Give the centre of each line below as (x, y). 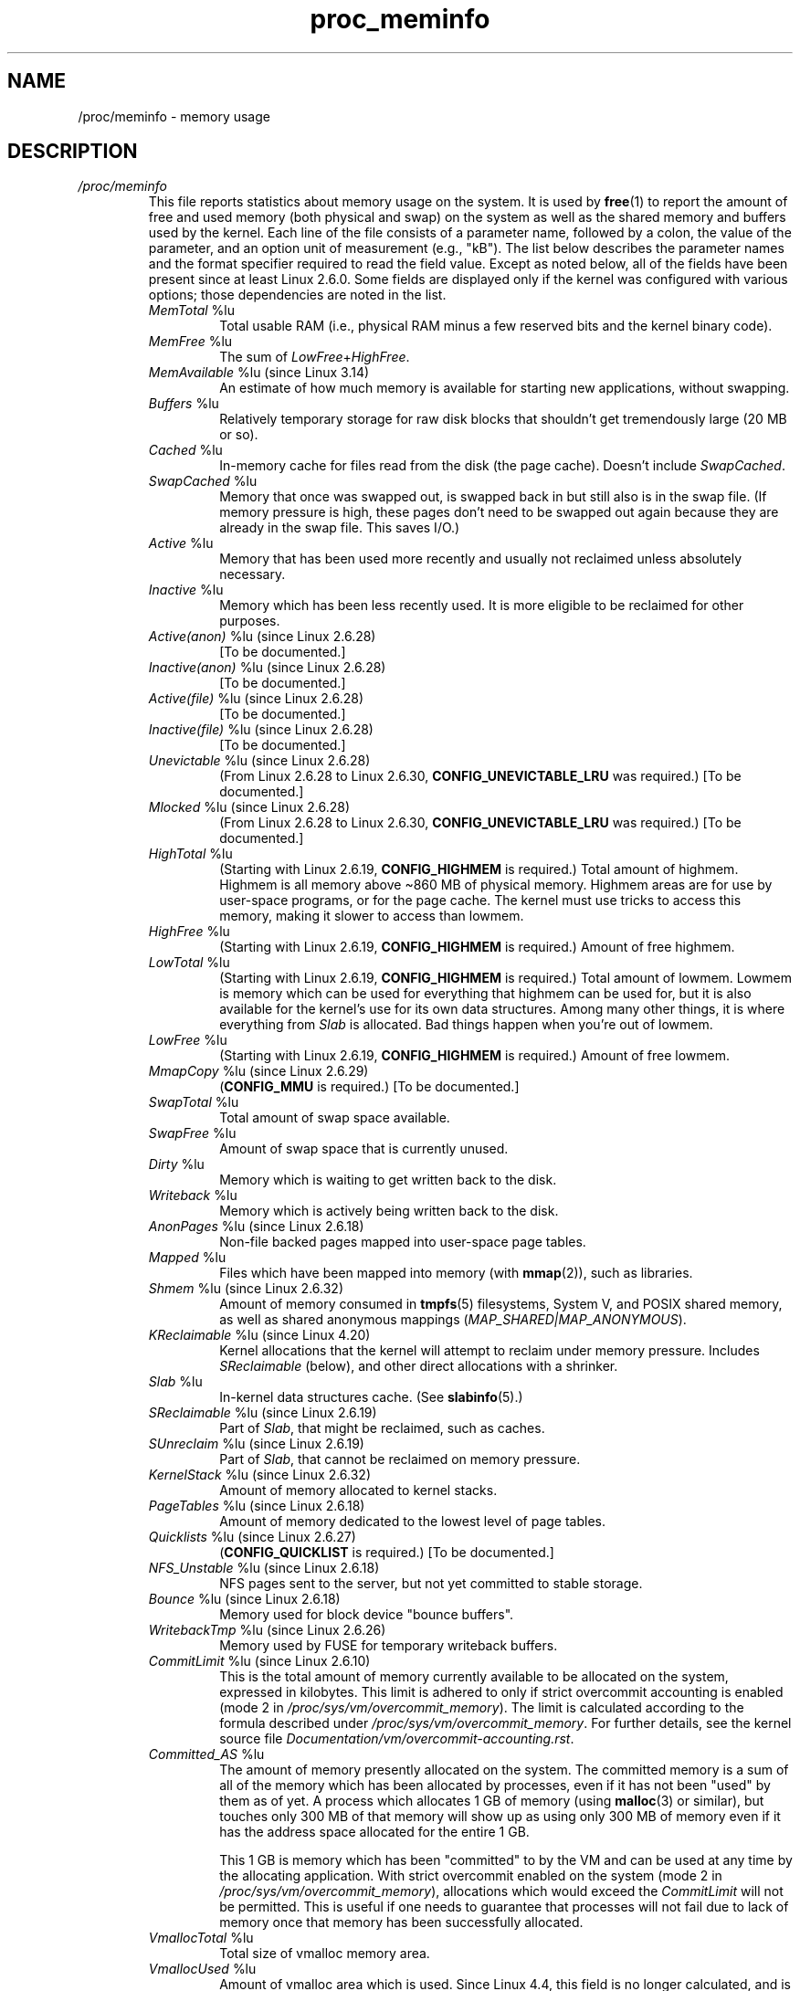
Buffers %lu (184, 404)
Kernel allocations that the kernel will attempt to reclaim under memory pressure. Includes (489, 1351)
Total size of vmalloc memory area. (325, 1954)
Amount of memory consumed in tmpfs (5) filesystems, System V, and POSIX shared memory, (501, 1304)
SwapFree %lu (192, 1133)
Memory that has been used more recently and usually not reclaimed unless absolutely (481, 559)
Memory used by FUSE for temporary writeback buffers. (389, 1646)
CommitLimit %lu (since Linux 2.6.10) (259, 1661)
